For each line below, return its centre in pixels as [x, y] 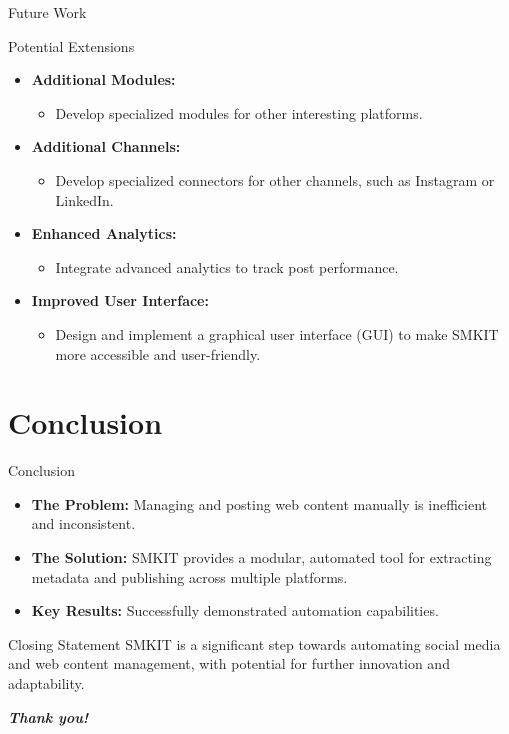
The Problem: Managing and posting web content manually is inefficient [259, 503]
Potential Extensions [71, 45]
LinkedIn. [84, 199]
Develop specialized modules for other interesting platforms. [239, 112]
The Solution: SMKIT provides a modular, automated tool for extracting [261, 557]
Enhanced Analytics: [104, 233]
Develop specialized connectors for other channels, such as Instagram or [275, 179]
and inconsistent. [83, 523]
